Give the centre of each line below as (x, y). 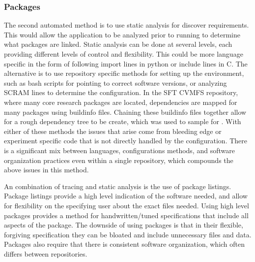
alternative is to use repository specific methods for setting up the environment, (124, 73)
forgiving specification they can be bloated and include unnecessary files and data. (128, 234)
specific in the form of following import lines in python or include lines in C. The (126, 63)
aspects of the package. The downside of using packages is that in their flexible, (124, 225)
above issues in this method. (46, 170)
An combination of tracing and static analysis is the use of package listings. (118, 186)
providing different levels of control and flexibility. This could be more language (124, 54)
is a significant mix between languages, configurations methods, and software (119, 150)
